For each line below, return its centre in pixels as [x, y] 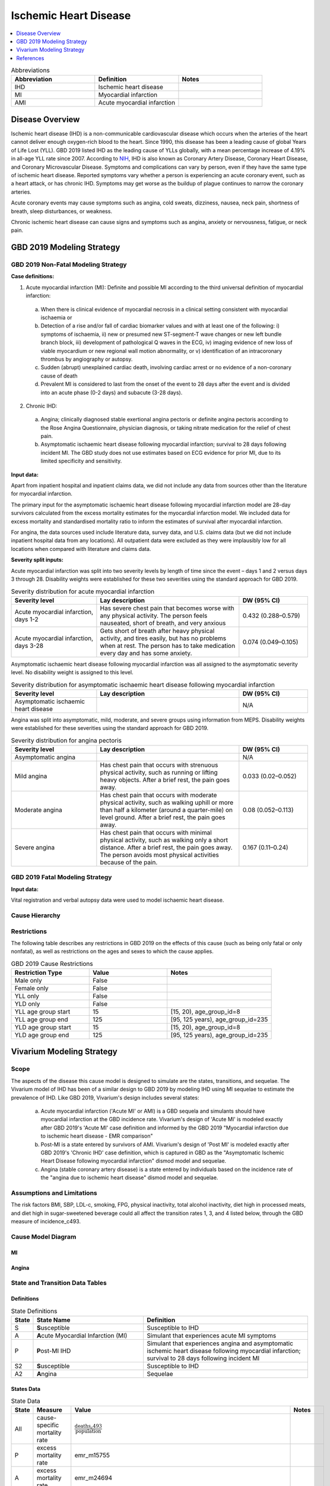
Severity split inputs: [37, 560]
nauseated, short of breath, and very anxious [163, 623]
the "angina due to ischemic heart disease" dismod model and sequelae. [129, 1178]
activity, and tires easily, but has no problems [163, 638]
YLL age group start [42, 1012]
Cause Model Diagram [44, 1236]
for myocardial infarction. [42, 494]
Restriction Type [38, 973]
